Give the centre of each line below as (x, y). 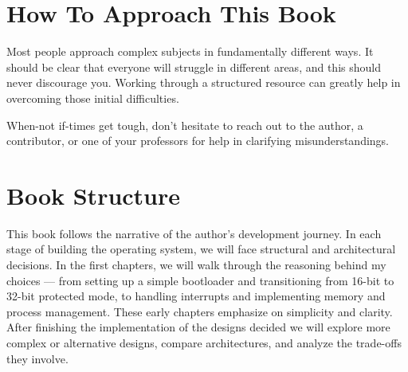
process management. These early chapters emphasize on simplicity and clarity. (200, 311)
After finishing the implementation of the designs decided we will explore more (198, 327)
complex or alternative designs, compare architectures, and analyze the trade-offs (204, 342)
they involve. (37, 358)
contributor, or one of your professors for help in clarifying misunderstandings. (198, 141)
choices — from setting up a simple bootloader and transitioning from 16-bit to (200, 280)
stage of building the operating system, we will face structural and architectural (201, 249)
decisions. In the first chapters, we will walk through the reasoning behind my (196, 264)
